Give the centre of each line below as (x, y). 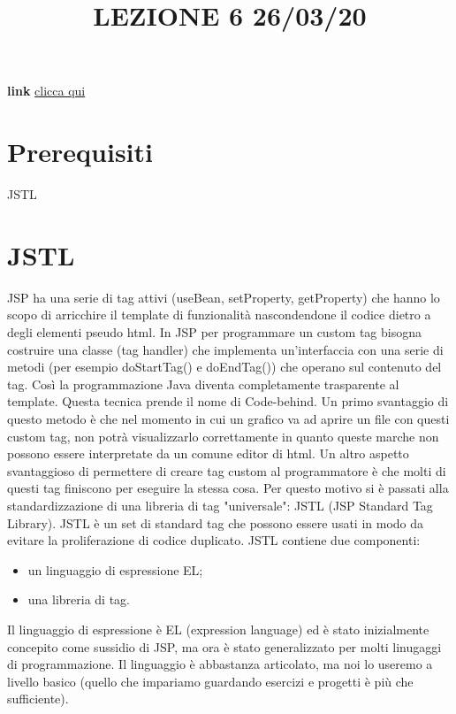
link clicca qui (46, 91)
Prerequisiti (80, 152)
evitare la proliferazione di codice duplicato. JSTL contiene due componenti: (214, 540)
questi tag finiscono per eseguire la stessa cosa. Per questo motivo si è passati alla (228, 488)
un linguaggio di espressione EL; (115, 569)
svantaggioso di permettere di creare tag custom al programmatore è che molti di (227, 470)
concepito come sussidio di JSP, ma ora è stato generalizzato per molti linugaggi (224, 646)
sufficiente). (38, 699)
